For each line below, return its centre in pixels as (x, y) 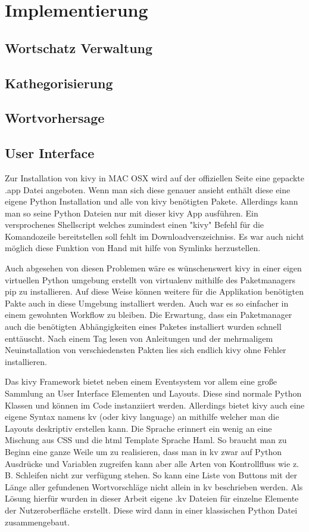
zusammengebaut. (37, 522)
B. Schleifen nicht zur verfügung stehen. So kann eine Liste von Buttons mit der (151, 475)
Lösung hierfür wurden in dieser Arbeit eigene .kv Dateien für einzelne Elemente (152, 498)
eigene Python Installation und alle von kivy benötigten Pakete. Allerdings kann (152, 201)
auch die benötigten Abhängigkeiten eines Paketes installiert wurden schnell (143, 327)
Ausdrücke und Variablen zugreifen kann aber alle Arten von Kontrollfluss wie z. (152, 463)
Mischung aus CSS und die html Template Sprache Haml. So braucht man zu (146, 440)
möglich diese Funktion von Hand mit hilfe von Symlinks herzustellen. (133, 248)
